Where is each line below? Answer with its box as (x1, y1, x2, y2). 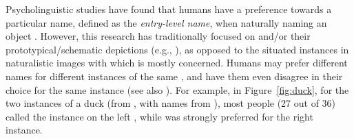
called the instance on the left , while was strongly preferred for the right (6, 109, 313, 123)
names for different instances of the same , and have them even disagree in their (6, 68, 343, 83)
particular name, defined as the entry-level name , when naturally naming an (6, 15, 327, 29)
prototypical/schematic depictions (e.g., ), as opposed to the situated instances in (6, 42, 349, 56)
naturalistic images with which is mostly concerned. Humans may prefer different (6, 55, 348, 70)
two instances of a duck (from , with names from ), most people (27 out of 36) (6, 96, 336, 110)
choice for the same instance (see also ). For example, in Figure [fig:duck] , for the (6, 82, 349, 97)
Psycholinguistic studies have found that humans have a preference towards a (6, 2, 332, 16)
